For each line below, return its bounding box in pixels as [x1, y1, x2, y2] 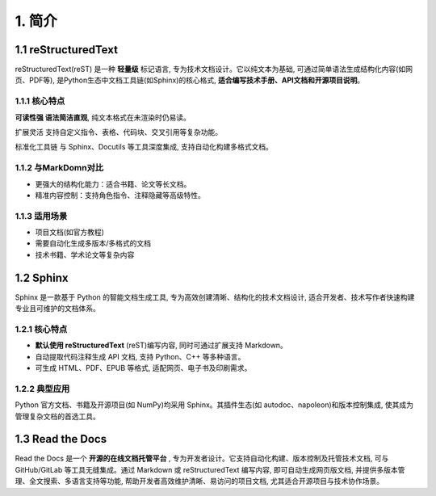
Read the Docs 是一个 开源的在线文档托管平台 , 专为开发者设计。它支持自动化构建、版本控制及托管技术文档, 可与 [15, 453, 389, 464]
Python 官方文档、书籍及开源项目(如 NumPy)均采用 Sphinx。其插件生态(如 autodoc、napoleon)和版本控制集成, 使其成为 [15, 400, 413, 410]
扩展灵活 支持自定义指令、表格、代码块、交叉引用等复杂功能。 [15, 127, 222, 137]
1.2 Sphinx [15, 271, 69, 284]
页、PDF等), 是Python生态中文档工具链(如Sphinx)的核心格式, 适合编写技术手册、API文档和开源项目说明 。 [15, 75, 365, 85]
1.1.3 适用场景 [15, 210, 68, 221]
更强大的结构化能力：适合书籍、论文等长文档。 [35, 179, 191, 189]
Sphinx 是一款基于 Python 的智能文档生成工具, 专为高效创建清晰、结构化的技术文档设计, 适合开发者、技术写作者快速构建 [15, 292, 415, 302]
